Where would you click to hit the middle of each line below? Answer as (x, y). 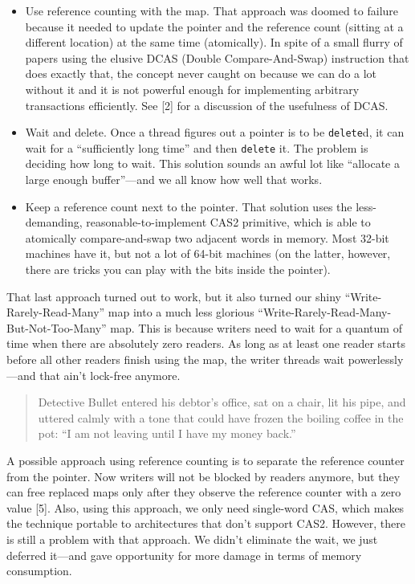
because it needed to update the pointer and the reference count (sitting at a (214, 26)
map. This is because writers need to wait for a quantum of (256, 327)
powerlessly (376, 359)
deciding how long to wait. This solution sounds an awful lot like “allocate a (212, 163)
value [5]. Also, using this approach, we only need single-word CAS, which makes (205, 507)
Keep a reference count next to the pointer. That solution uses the (189, 206)
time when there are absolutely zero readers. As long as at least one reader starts (206, 343)
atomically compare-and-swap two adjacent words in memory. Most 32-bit (207, 237)
